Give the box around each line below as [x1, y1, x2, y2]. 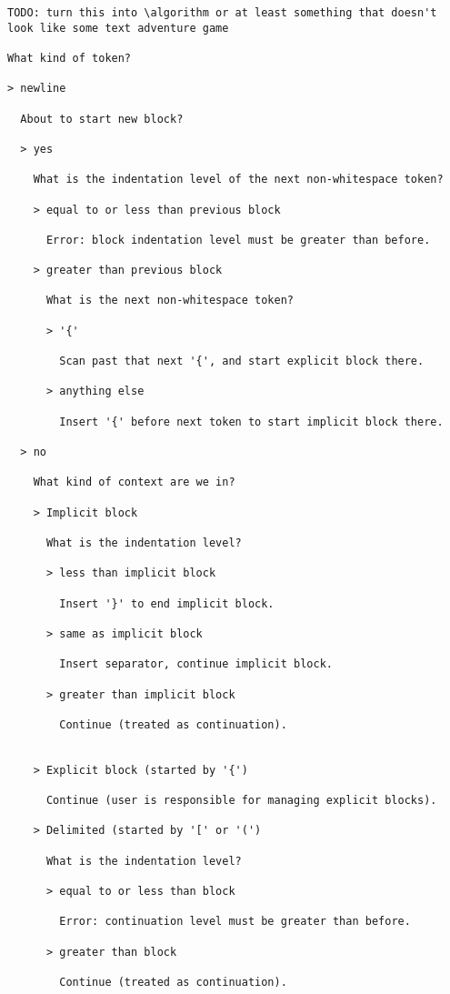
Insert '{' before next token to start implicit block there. [59, 415, 444, 428]
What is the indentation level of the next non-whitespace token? [33, 173, 444, 186]
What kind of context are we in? [33, 476, 235, 489]
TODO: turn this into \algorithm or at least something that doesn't [7, 6, 437, 19]
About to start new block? [20, 112, 184, 126]
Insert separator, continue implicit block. [59, 658, 333, 671]
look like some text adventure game [7, 21, 229, 35]
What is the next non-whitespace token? [45, 294, 294, 307]
